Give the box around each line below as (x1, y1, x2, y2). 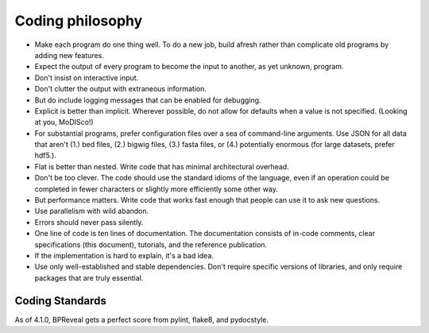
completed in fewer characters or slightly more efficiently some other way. (34, 184, 278, 194)
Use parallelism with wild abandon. (34, 207, 149, 216)
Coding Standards (14, 294, 106, 308)
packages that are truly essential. (34, 273, 144, 282)
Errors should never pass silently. (34, 217, 144, 227)
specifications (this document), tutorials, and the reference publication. (34, 239, 268, 250)
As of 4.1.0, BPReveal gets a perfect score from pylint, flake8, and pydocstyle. (14, 315, 269, 324)
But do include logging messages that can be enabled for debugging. (34, 95, 261, 105)
